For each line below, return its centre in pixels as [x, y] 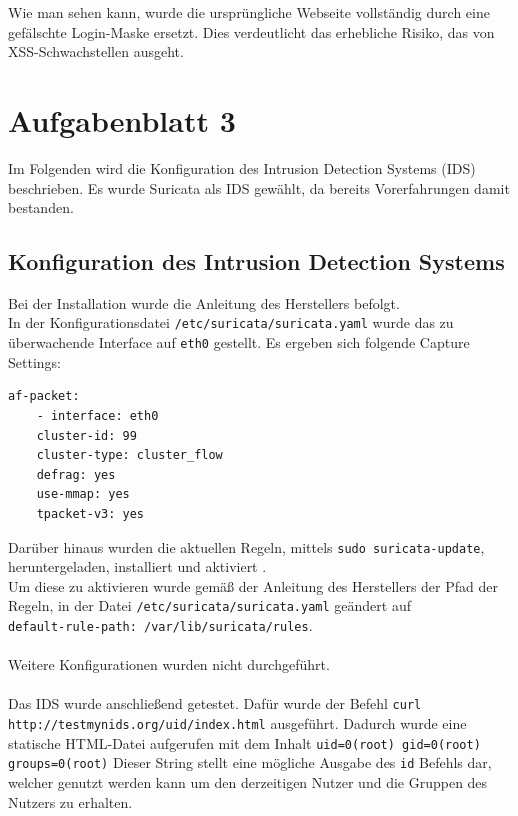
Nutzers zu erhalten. [70, 801]
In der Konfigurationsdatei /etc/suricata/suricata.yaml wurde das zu [231, 322]
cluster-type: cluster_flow [129, 455]
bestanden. [41, 207]
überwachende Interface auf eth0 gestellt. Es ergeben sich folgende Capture [239, 342]
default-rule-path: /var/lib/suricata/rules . [160, 625]
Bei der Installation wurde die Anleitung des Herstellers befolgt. [204, 302]
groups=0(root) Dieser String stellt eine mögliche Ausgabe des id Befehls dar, [250, 762]
